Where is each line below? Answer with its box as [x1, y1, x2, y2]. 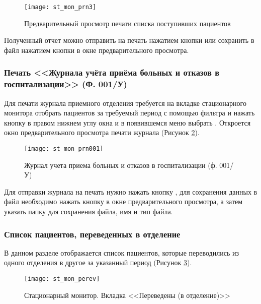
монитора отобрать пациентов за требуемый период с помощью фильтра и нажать [4, 107, 255, 118]
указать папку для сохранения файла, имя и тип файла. [4, 206, 173, 216]
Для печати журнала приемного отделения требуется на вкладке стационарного [4, 97, 246, 108]
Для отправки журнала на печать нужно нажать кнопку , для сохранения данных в [4, 186, 257, 197]
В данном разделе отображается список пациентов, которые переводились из [4, 247, 239, 258]
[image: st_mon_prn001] [24, 145, 104, 152]
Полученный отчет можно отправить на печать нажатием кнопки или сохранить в [4, 35, 254, 45]
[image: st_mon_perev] [24, 275, 100, 282]
